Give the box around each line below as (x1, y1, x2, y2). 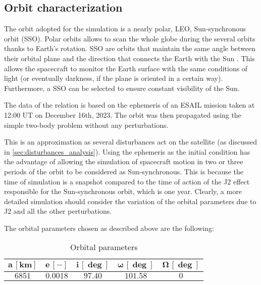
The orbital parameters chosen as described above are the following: (4, 222, 214, 233)
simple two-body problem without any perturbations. (4, 119, 169, 130)
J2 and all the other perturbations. (4, 206, 112, 216)
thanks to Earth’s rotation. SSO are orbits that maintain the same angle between (4, 43, 256, 54)
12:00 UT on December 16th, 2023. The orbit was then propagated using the (4, 109, 241, 120)
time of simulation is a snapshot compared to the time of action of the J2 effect (4, 176, 250, 186)
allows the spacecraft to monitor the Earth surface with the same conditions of (4, 63, 248, 73)
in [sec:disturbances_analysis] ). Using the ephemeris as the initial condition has (4, 146, 250, 157)
